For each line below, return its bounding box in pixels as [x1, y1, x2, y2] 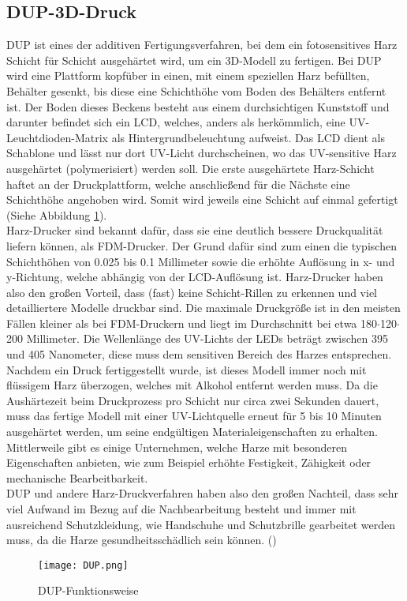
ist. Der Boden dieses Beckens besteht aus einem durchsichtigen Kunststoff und [6, 98, 390, 115]
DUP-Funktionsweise [38, 582, 139, 599]
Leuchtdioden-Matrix [6, 129, 108, 145]
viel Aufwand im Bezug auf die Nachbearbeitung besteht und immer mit [6, 501, 357, 517]
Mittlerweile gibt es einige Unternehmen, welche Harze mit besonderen [6, 438, 347, 455]
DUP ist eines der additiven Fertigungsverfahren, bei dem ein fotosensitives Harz [6, 36, 398, 53]
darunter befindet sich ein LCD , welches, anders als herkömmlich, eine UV [6, 114, 366, 130]
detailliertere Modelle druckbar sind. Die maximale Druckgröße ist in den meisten [6, 299, 401, 316]
